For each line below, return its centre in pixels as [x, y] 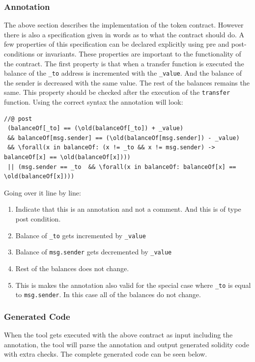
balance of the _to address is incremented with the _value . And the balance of [123, 73]
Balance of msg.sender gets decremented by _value [94, 252]
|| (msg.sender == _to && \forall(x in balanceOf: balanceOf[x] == [122, 167]
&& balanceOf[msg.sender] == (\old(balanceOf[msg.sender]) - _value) [124, 138]
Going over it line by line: [42, 192]
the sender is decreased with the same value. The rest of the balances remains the [127, 82]
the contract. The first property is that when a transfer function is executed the [124, 63]
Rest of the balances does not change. [72, 268]
